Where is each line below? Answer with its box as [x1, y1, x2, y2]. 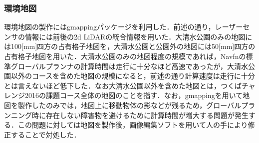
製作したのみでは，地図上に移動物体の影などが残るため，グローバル [17, 99, 242, 110]
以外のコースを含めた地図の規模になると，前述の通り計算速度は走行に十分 [10, 70, 255, 81]
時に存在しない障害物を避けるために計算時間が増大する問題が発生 [31, 109, 249, 120]
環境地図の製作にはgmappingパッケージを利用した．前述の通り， [4, 21, 215, 32]
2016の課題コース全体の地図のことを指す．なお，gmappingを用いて [24, 90, 243, 100]
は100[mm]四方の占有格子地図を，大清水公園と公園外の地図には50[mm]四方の [4, 41, 256, 51]
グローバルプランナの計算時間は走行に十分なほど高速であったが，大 [10, 60, 234, 71]
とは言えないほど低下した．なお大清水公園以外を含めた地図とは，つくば [4, 80, 242, 90]
